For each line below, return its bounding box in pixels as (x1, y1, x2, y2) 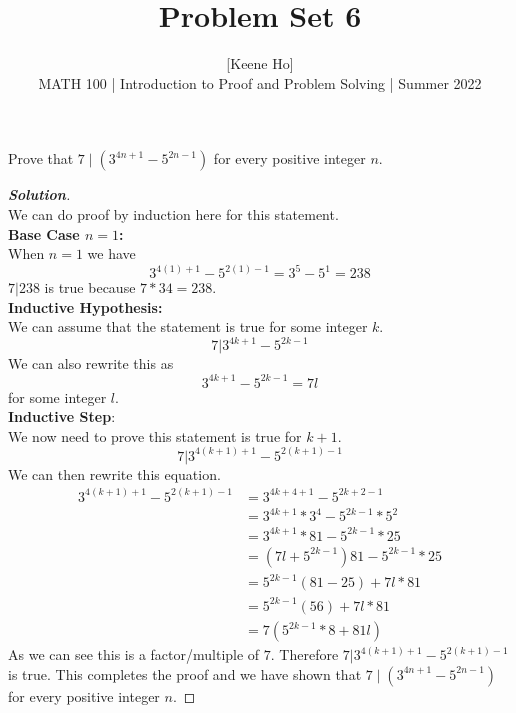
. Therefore (270, 644, 339, 665)
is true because (44, 277, 136, 298)
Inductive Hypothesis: (8, 296, 163, 317)
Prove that (8, 148, 74, 169)
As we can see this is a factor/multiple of (8, 644, 260, 665)
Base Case (8, 223, 80, 244)
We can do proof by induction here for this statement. (8, 203, 339, 224)
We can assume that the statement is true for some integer (8, 316, 368, 337)
